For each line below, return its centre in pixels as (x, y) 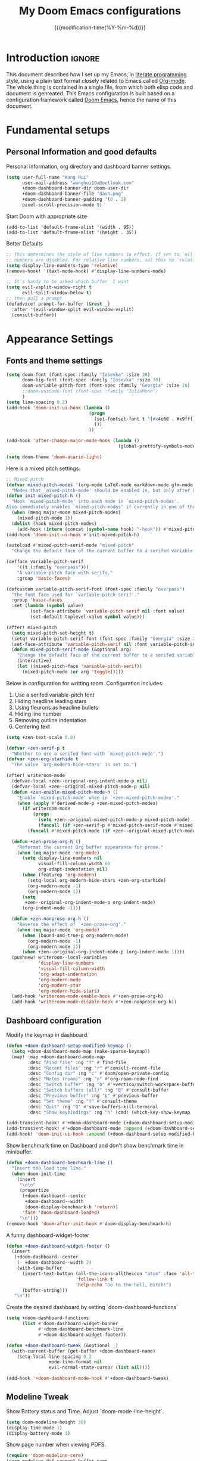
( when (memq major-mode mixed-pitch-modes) (66, 513)
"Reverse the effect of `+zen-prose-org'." (72, 925)
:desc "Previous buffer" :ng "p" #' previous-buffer (93, 1095)
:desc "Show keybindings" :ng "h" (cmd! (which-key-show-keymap (109, 1112)
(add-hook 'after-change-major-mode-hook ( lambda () (73, 441)
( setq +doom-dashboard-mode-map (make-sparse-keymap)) (81, 1051)
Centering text (32, 726)
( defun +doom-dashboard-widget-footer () (58, 1246)
